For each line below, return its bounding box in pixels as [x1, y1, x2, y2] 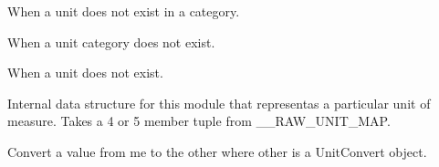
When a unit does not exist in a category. [7, 2, 240, 20]
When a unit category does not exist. [7, 32, 215, 51]
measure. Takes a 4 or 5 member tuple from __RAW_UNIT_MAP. [7, 111, 391, 130]
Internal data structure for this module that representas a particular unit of [7, 93, 431, 112]
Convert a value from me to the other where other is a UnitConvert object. [7, 141, 427, 161]
